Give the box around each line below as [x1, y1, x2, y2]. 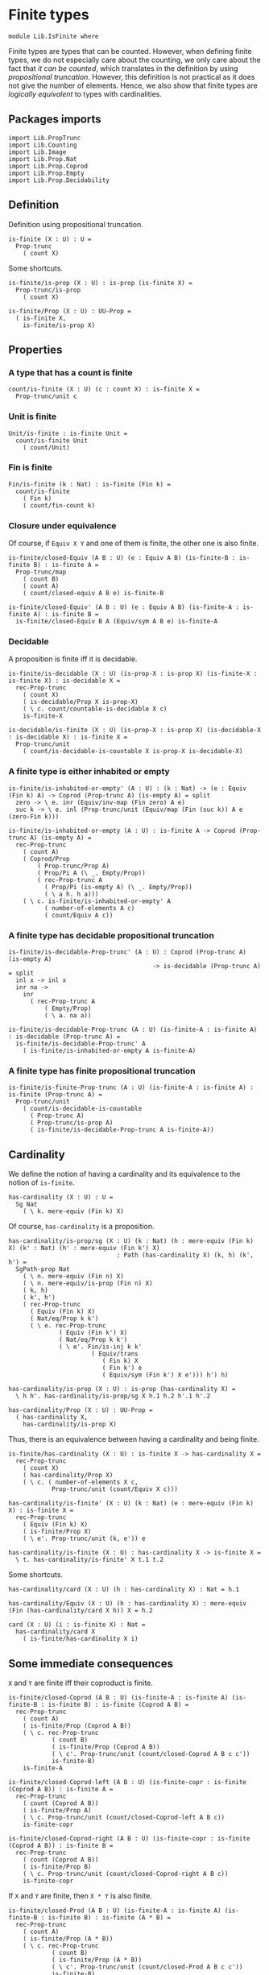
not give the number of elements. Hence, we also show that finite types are [8, 81, 258, 90]
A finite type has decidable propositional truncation [8, 930, 215, 941]
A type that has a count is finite [8, 366, 133, 378]
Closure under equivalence [8, 520, 117, 531]
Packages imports [8, 113, 102, 126]
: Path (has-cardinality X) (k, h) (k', [116, 1251, 254, 1260]
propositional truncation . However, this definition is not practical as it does [8, 72, 255, 81]
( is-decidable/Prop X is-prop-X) [23, 698, 139, 706]
